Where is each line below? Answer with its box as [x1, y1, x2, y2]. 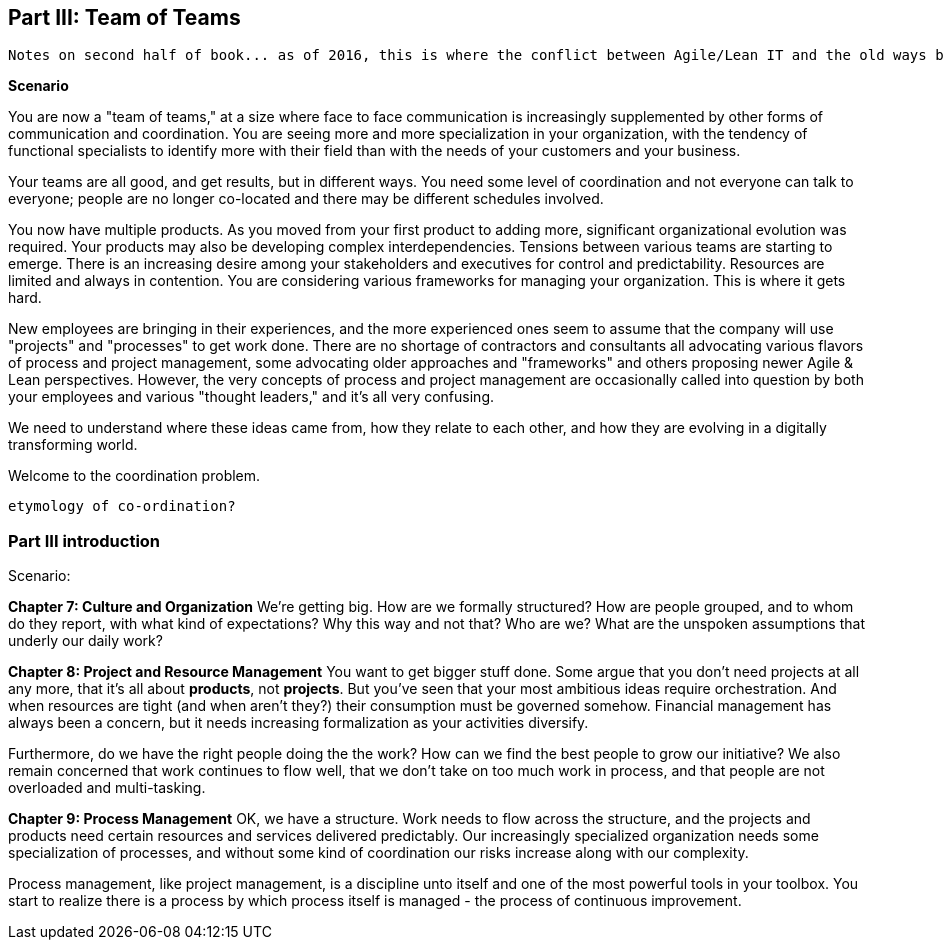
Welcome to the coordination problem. [8, 467, 261, 485]
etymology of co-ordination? [8, 498, 236, 515]
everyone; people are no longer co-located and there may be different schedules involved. [8, 190, 604, 208]
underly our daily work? [8, 632, 163, 650]
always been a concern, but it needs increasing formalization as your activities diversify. [8, 714, 589, 732]
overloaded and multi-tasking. [8, 779, 206, 797]
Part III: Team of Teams [8, 5, 241, 30]
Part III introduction [8, 530, 161, 551]
